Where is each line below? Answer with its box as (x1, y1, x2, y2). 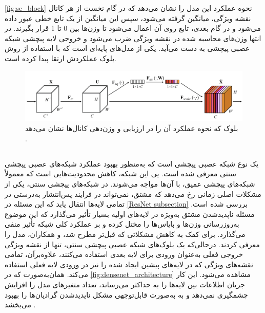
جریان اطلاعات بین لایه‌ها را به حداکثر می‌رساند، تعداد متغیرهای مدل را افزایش (5, 279, 245, 289)
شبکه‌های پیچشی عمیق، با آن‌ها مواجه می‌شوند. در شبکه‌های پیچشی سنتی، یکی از (5, 178, 255, 189)
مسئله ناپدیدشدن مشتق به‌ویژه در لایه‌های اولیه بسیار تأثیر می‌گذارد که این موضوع (5, 208, 255, 219)
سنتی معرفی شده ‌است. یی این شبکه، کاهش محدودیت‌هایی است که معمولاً (5, 168, 236, 179)
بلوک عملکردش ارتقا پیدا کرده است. (5, 52, 116, 63)
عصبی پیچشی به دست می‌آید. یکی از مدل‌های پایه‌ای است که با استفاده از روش (5, 43, 250, 53)
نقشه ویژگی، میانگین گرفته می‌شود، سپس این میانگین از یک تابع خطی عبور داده (5, 12, 251, 23)
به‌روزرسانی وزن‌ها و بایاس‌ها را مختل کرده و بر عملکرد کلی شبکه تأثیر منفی (5, 218, 239, 229)
